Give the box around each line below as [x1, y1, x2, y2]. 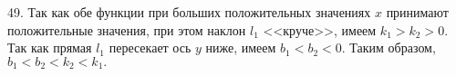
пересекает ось [109, 38, 192, 57]
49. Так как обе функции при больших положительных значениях [7, 3, 371, 21]
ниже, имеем [205, 38, 276, 57]
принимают [386, 3, 449, 21]
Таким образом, [349, 38, 436, 57]
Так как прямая [7, 38, 92, 57]
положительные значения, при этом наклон [7, 20, 246, 39]
